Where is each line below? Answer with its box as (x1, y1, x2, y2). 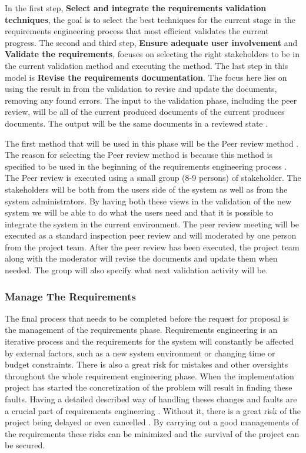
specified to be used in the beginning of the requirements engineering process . (5, 160, 287, 172)
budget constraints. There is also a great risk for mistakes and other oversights (5, 358, 288, 371)
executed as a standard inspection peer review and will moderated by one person (5, 229, 297, 242)
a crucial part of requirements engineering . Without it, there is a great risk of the (5, 404, 301, 416)
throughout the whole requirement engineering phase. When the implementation (5, 369, 294, 382)
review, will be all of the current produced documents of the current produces (5, 105, 285, 118)
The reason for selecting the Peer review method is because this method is (5, 148, 272, 161)
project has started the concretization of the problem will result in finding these (5, 381, 292, 394)
